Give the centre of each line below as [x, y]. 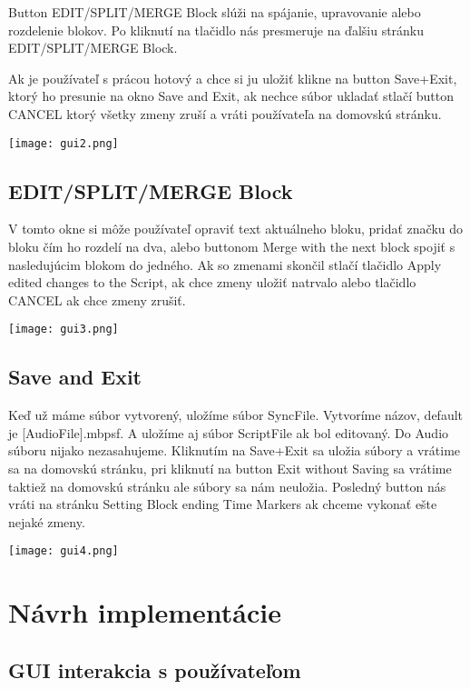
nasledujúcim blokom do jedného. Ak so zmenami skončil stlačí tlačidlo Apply [225, 264]
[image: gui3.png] [64, 330]
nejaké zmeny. [47, 521]
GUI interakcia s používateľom [155, 669]
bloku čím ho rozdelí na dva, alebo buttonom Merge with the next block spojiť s [232, 247]
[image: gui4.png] [64, 551]
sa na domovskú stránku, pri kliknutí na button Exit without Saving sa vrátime [230, 469]
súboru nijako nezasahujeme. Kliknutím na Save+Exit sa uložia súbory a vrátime [235, 450]
